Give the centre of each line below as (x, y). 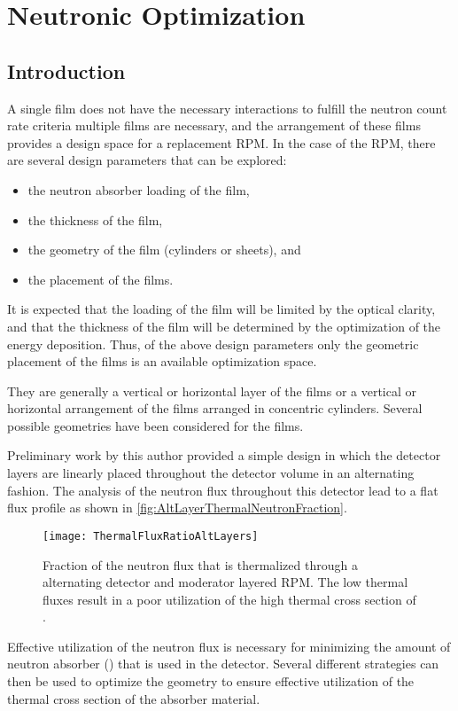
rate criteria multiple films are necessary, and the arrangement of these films (214, 125)
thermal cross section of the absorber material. (134, 698)
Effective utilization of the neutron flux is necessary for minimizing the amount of (229, 646)
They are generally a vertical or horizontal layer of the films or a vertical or (212, 391)
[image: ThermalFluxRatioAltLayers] (151, 536)
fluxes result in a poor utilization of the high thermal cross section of (229, 599)
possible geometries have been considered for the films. (155, 425)
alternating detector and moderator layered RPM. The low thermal (225, 582)
